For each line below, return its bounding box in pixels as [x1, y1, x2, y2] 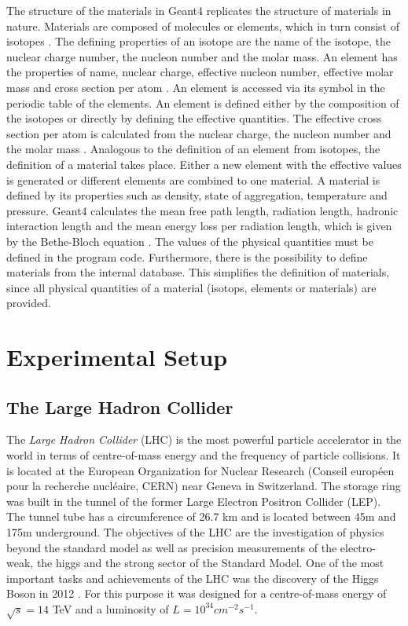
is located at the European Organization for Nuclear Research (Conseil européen [6, 462, 395, 478]
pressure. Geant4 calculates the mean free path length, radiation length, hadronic [6, 202, 399, 218]
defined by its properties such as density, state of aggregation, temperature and [6, 187, 388, 203]
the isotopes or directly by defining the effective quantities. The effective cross [6, 110, 382, 126]
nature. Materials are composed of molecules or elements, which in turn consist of [6, 17, 399, 34]
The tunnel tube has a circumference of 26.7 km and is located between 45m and [6, 508, 396, 525]
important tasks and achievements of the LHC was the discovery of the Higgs [6, 569, 379, 586]
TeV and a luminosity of [52, 600, 169, 617]
